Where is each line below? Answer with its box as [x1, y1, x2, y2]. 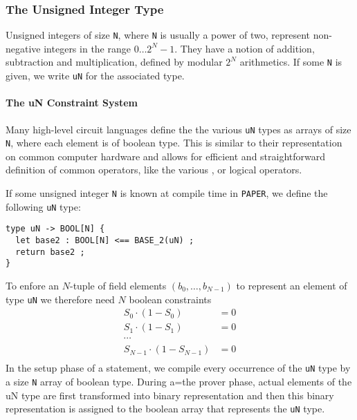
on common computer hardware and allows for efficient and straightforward [6, 149, 326, 163]
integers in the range [44, 41, 131, 55]
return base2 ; [15, 247, 85, 257]
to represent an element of [236, 278, 347, 293]
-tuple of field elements [69, 278, 167, 293]
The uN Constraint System [6, 95, 138, 110]
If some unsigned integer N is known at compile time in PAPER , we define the [6, 186, 328, 200]
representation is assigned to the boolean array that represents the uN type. [6, 401, 325, 416]
